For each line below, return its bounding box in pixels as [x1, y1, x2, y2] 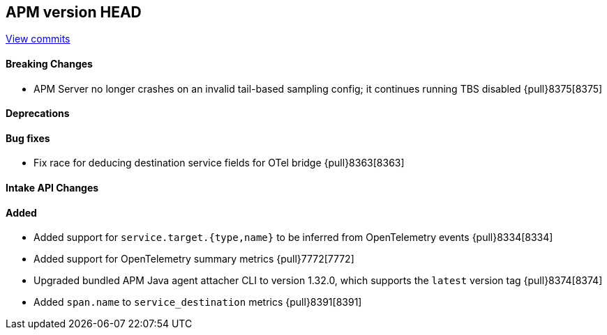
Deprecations [6, 107, 70, 120]
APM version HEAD [6, 3, 142, 21]
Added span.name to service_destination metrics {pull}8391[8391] [33, 296, 362, 309]
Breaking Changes [6, 58, 93, 70]
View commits [6, 33, 70, 45]
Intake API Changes [6, 182, 99, 194]
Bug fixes [6, 132, 50, 144]
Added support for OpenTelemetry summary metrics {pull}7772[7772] [33, 253, 354, 265]
